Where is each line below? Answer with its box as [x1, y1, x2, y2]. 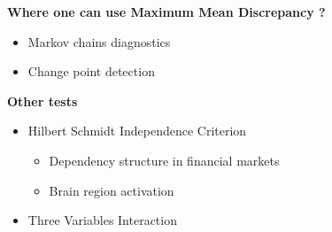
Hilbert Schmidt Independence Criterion [27, 121, 247, 140]
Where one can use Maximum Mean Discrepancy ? [7, 3, 326, 20]
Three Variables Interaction [27, 211, 177, 229]
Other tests [7, 91, 78, 110]
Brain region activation [49, 181, 174, 199]
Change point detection [27, 62, 155, 81]
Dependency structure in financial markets [49, 151, 280, 169]
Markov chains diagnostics [27, 32, 171, 50]
